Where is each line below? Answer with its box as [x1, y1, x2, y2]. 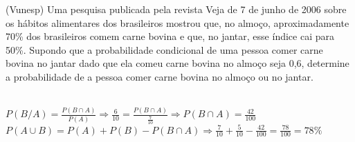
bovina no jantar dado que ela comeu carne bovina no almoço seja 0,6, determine [6, 56, 349, 70]
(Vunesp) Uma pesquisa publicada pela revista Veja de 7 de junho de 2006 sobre [6, 2, 347, 16]
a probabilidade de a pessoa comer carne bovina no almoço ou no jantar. [6, 69, 313, 83]
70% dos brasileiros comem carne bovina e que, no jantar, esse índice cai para [6, 29, 334, 43]
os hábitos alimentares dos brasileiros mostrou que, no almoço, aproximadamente [6, 15, 349, 30]
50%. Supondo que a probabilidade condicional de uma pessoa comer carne [6, 42, 323, 57]
